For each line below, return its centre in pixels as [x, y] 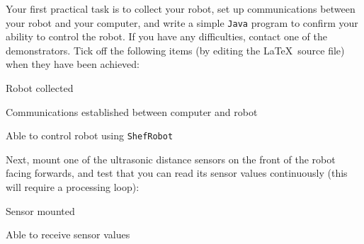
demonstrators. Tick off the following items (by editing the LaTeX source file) [175, 50]
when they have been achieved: [73, 64]
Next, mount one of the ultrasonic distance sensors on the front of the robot [171, 159]
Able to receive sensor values [68, 234]
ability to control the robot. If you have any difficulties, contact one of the [166, 36]
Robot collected [40, 88]
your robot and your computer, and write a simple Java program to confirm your [182, 22]
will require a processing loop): [73, 187]
